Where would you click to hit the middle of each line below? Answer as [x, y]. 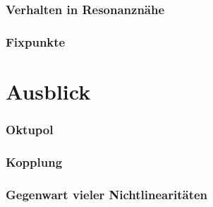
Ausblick [48, 91]
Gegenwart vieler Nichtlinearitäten [107, 194]
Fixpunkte [36, 41]
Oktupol [30, 129]
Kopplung [34, 161]
